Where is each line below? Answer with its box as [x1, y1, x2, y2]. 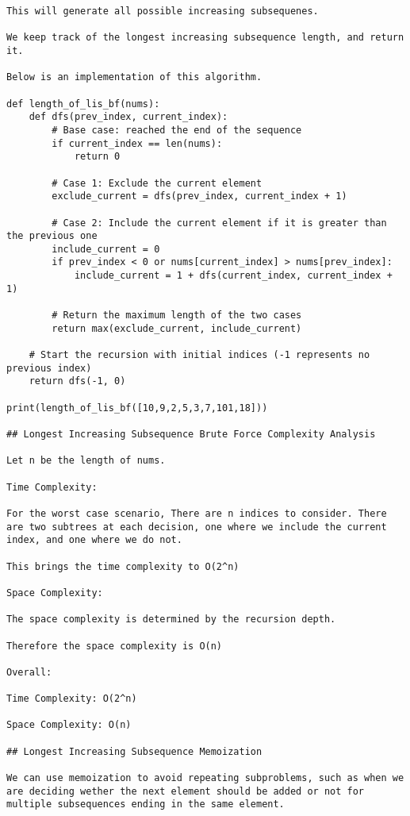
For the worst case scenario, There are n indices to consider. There [6, 507, 387, 519]
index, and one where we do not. [6, 534, 182, 546]
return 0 [74, 151, 121, 163]
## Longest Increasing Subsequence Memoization [6, 745, 262, 757]
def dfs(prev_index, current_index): [29, 111, 228, 123]
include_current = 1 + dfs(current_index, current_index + [74, 270, 393, 282]
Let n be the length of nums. [6, 455, 166, 467]
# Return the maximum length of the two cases [52, 310, 302, 321]
